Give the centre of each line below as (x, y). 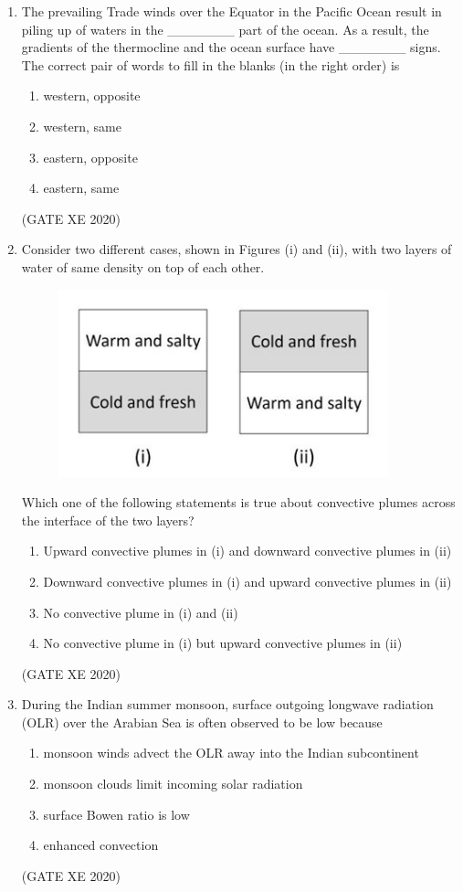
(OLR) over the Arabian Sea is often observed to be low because (202, 722)
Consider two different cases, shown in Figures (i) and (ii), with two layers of (237, 249)
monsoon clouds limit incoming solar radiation (173, 784)
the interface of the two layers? (108, 520)
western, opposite (92, 96)
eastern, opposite (90, 157)
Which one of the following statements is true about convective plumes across (238, 502)
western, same (82, 126)
